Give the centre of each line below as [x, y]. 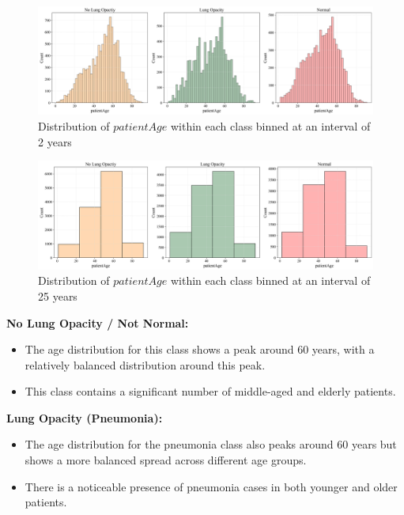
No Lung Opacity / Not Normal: [98, 322]
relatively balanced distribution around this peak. [145, 364]
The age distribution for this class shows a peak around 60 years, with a [200, 349]
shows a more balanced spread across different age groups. [166, 460]
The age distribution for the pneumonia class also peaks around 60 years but [211, 444]
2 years [55, 141]
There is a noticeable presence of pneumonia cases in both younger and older [211, 486]
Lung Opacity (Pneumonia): [85, 417]
